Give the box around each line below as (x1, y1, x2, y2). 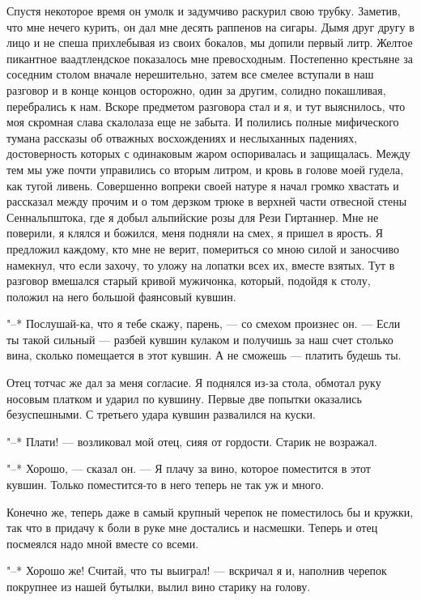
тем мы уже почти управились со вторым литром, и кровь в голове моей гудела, (6, 160, 404, 177)
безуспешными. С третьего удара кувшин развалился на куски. (6, 406, 316, 423)
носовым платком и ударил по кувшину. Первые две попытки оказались (6, 389, 362, 406)
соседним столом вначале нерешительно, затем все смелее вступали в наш (6, 66, 374, 83)
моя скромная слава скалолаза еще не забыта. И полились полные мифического (6, 113, 399, 130)
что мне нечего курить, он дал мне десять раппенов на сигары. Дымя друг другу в (6, 18, 415, 35)
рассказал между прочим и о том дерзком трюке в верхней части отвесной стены (6, 193, 407, 210)
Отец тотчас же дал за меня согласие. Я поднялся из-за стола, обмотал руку (6, 374, 381, 391)
